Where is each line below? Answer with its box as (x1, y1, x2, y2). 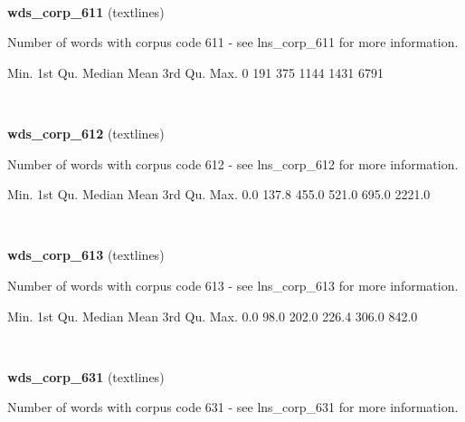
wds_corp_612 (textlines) (7, 123, 165, 142)
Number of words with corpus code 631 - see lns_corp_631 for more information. (7, 398, 459, 417)
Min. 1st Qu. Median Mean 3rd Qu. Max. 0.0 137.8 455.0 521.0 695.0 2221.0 (7, 185, 431, 204)
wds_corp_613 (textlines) (7, 245, 165, 264)
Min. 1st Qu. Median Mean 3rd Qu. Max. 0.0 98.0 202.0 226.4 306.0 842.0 (7, 306, 418, 325)
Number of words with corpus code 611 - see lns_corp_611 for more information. (7, 33, 459, 52)
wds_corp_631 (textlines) (7, 367, 165, 386)
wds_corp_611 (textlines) (7, 2, 165, 21)
